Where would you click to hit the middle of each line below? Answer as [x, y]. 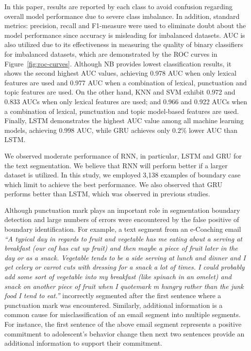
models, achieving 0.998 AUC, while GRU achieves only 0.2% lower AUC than [121, 130]
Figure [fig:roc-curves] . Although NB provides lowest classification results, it [118, 63]
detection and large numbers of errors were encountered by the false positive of [122, 219]
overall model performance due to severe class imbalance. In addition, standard [122, 16]
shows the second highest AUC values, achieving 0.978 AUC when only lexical [120, 73]
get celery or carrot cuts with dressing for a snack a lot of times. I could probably [125, 267]
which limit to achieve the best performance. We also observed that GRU [113, 184]
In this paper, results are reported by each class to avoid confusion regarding [118, 6]
